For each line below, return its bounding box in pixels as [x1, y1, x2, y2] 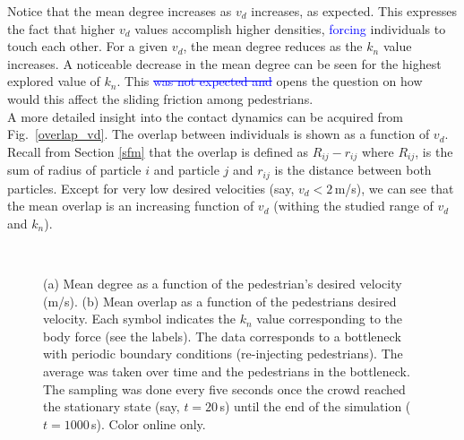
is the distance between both [274, 160, 432, 179]
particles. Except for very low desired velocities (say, [7, 178, 295, 197]
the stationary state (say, [43, 397, 180, 416]
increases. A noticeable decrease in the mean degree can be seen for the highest [7, 54, 442, 73]
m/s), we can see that [334, 178, 454, 197]
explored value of [7, 72, 100, 91]
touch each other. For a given [7, 37, 168, 56]
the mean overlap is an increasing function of [7, 196, 254, 215]
